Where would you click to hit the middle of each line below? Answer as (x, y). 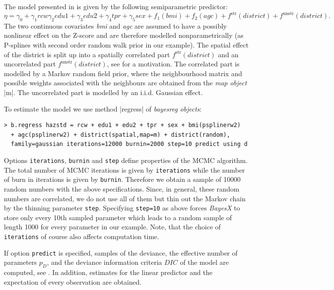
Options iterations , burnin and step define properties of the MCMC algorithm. (126, 160)
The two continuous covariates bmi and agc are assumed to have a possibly (115, 25)
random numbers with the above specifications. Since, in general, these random (122, 188)
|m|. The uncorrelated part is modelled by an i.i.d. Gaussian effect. (103, 92)
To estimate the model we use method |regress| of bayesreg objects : (103, 108)
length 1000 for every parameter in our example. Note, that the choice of (112, 227)
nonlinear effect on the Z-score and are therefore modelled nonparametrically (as (124, 35)
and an (228, 54)
